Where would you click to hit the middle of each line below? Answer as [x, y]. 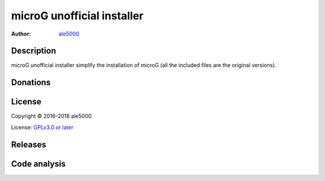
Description [34, 51]
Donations [31, 82]
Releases [29, 144]
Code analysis [39, 164]
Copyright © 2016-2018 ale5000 [51, 116]
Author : [21, 34]
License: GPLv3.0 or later [42, 127]
